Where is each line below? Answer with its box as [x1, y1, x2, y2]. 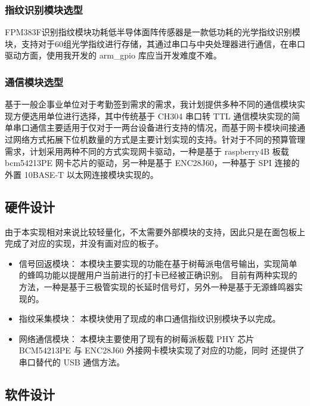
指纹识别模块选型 [5, 2, 83, 17]
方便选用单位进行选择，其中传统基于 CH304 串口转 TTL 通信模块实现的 [13, 109, 292, 122]
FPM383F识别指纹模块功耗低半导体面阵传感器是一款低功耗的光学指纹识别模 [5, 26, 300, 38]
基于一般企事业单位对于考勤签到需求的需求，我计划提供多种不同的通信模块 [5, 98, 297, 110]
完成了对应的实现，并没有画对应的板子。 [5, 237, 163, 250]
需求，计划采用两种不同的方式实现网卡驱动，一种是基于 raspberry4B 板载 [5, 144, 289, 157]
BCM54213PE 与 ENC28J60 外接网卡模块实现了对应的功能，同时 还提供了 [18, 344, 305, 356]
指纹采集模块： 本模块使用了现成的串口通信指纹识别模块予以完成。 [18, 312, 281, 325]
